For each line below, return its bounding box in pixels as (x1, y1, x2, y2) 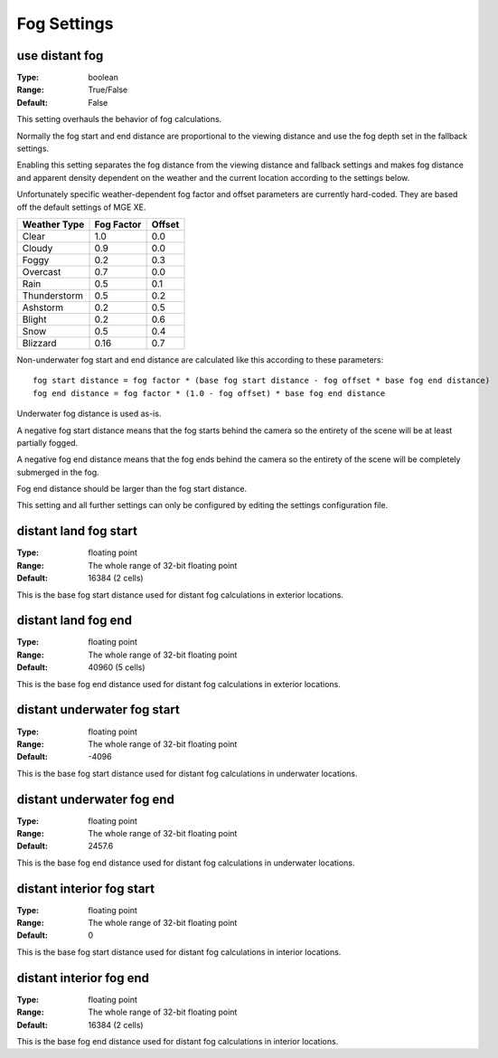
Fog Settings (16, 14, 114, 33)
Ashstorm (22, 301, 64, 314)
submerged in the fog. (16, 467, 99, 477)
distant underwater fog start (16, 702, 180, 718)
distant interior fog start (16, 881, 155, 896)
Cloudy (22, 241, 53, 254)
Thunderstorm (22, 289, 83, 302)
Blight (22, 313, 47, 326)
